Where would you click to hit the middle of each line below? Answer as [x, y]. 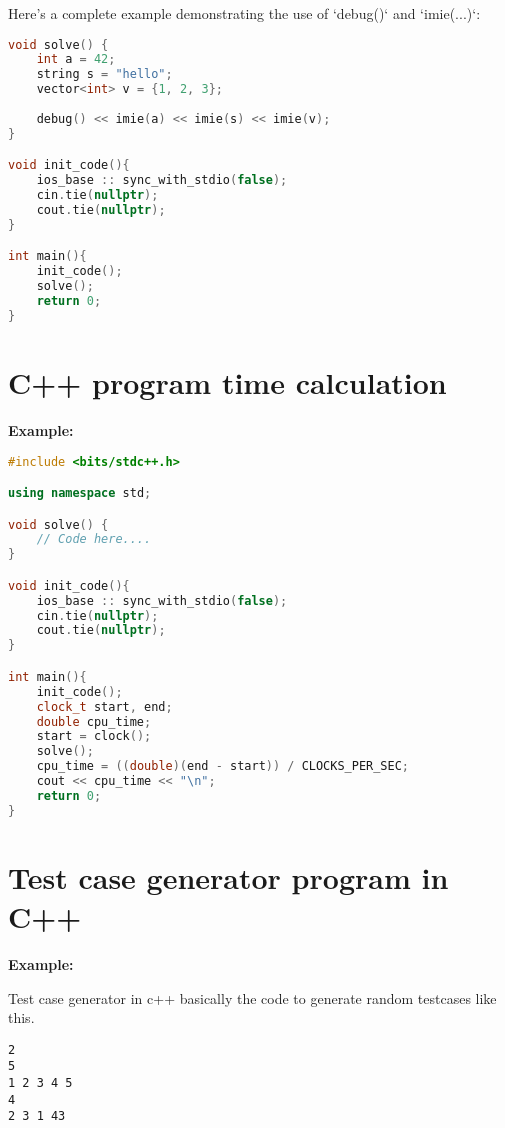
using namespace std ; [80, 493]
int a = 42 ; [76, 59]
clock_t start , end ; [104, 706]
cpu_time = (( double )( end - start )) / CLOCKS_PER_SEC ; [223, 766]
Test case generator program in [228, 876]
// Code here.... [94, 539]
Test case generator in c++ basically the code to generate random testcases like [252, 997]
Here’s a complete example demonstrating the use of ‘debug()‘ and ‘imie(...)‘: [244, 13]
